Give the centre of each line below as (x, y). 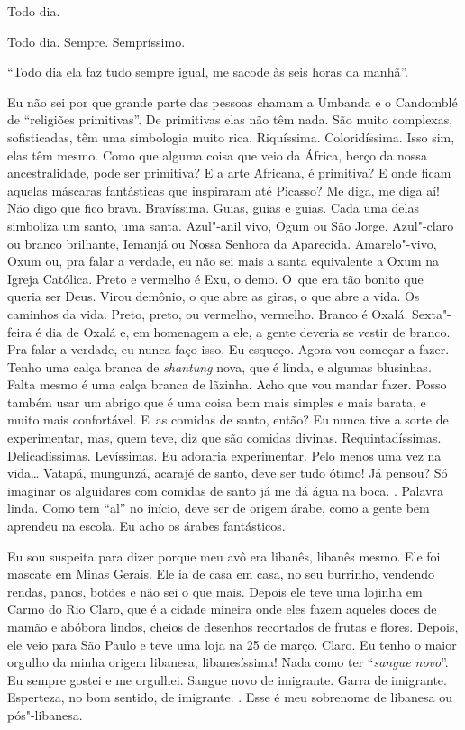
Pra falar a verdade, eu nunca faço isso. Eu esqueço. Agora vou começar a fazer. (228, 349)
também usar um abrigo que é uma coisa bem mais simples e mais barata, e (217, 401)
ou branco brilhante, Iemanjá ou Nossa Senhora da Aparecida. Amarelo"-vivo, (222, 243)
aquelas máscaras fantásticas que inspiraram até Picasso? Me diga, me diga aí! (223, 190)
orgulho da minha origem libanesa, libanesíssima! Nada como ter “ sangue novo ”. (228, 662)
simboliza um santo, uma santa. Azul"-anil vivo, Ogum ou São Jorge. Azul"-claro (231, 225)
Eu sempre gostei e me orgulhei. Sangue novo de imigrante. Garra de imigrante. (227, 679)
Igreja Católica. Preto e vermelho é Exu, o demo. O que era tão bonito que (215, 278)
